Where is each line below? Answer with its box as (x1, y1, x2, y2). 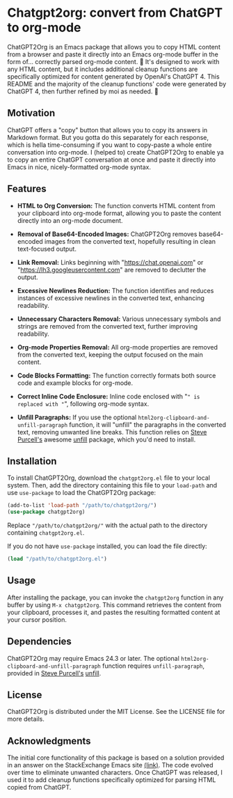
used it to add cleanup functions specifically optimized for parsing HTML (7, 776, 216, 784)
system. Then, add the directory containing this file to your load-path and (7, 481, 218, 490)
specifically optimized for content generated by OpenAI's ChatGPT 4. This (7, 72, 220, 81)
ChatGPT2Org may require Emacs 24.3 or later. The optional (7, 654, 179, 662)
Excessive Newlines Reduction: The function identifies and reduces (17, 286, 214, 295)
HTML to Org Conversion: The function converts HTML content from (17, 201, 216, 210)
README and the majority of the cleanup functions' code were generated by (7, 79, 227, 88)
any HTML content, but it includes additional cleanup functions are (7, 65, 198, 73)
